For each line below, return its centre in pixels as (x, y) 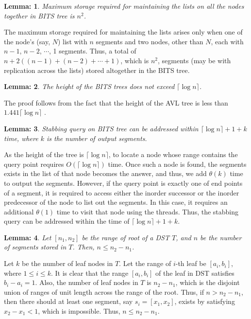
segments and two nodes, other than (150, 41)
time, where (21, 138)
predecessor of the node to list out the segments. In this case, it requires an (116, 202)
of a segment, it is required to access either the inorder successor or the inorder (122, 192)
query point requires (34, 164)
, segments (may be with (194, 60)
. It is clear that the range (90, 273)
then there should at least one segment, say (68, 301)
